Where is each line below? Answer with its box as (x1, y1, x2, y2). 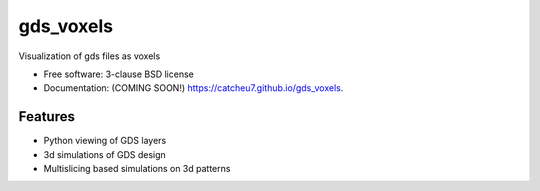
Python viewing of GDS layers (43, 135, 167, 147)
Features (18, 108, 75, 125)
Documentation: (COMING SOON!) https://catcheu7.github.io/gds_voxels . (43, 82, 344, 94)
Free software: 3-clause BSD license (43, 68, 194, 80)
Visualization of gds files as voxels (18, 50, 161, 62)
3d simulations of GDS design (43, 148, 167, 160)
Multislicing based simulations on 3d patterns (43, 163, 231, 175)
